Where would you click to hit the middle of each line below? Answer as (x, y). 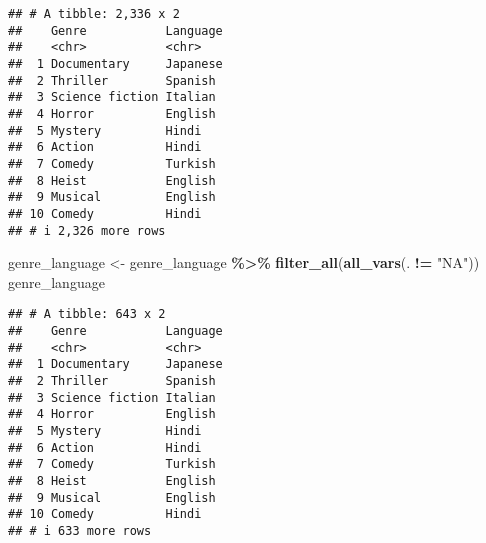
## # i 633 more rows (80, 530)
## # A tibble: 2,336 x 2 (94, 14)
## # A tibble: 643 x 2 (87, 314)
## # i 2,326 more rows (87, 230)
